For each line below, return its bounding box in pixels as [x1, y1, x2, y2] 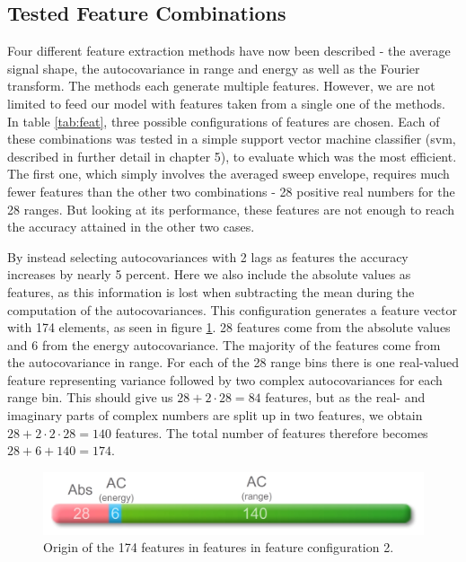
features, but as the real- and [265, 388, 426, 407]
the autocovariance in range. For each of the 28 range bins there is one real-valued [7, 353, 460, 372]
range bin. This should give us [7, 388, 173, 407]
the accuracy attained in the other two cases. [7, 217, 255, 236]
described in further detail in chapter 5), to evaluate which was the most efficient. [7, 146, 457, 165]
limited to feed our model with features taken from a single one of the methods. [7, 93, 445, 112]
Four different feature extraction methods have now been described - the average [7, 41, 451, 60]
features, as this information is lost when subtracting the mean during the [7, 282, 415, 301]
